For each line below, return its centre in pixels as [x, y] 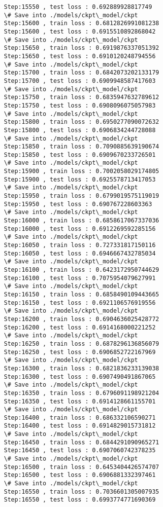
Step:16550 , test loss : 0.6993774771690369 [80, 500]
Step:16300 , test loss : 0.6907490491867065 [80, 377]
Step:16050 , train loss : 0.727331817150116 [80, 245]
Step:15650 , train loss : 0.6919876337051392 [81, 48]
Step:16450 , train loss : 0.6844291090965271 [81, 442]
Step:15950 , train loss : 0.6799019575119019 [81, 196]
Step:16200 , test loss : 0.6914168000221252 [80, 327]
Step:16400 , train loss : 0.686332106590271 [80, 417]
